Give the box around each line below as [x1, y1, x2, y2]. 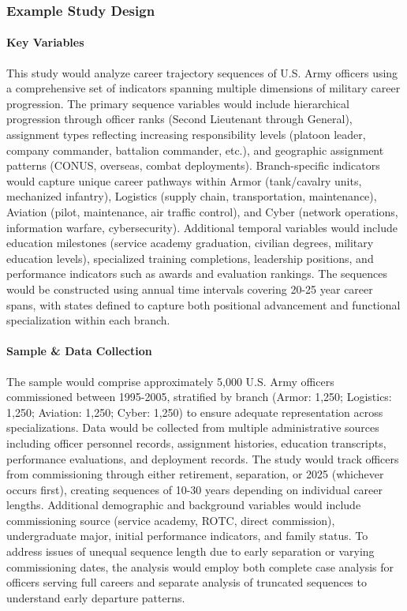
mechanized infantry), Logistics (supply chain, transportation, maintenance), [6, 188, 377, 204]
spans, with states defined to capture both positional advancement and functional [6, 296, 401, 313]
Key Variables [6, 34, 84, 51]
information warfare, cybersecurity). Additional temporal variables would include [6, 219, 398, 235]
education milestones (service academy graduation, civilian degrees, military [6, 234, 374, 251]
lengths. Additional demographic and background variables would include [6, 497, 361, 513]
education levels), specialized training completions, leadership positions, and [6, 249, 374, 266]
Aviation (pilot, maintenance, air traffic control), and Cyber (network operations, [6, 203, 398, 219]
